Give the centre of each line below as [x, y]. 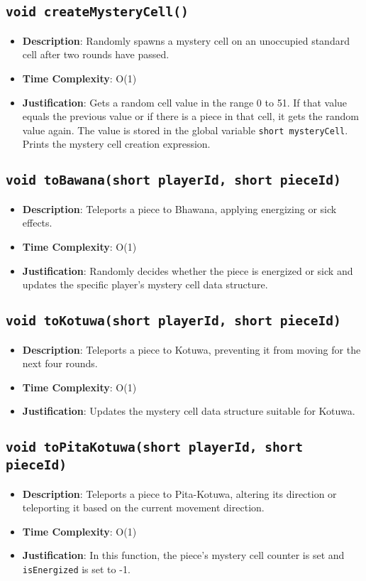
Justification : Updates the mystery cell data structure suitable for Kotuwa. [189, 411]
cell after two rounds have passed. [96, 54]
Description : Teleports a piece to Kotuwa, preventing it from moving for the [192, 349]
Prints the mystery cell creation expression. [116, 144]
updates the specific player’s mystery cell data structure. [145, 284]
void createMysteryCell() [97, 12]
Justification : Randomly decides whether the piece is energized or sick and [188, 270]
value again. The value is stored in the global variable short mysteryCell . [185, 130]
